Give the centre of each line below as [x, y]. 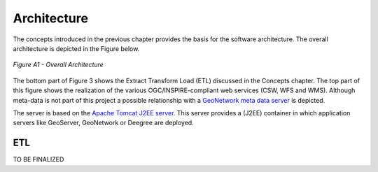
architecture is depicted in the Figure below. [76, 48]
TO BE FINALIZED [38, 159]
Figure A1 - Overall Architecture [58, 65]
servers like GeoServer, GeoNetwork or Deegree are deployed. [103, 123]
